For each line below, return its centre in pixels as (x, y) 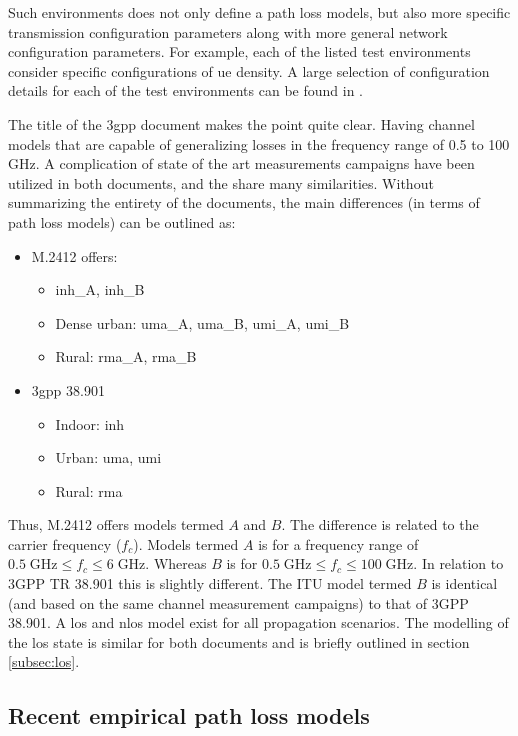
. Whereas (176, 563)
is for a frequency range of (338, 543)
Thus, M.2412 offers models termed (116, 524)
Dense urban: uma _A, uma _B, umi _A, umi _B (202, 322)
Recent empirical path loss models (189, 715)
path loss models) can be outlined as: (122, 221)
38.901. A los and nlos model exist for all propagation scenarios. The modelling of (258, 622)
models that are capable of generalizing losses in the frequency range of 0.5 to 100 (259, 143)
